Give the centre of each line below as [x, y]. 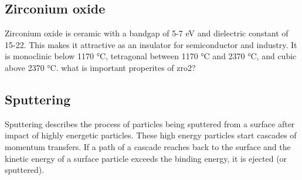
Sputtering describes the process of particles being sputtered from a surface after [150, 123]
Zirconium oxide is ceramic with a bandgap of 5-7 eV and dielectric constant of [147, 33]
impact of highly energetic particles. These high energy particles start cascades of [151, 135]
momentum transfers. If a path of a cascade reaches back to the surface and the [148, 146]
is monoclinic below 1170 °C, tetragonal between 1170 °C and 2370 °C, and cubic [151, 56]
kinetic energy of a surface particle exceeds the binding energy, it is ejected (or [146, 158]
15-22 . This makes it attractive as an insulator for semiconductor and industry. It [151, 44]
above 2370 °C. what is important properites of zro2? [100, 67]
